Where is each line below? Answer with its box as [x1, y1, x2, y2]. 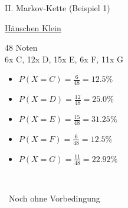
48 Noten [5, 41, 38, 54]
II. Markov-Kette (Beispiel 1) [5, 2, 110, 14]
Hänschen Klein [5, 21, 61, 34]
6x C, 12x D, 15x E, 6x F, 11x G [5, 52, 123, 65]
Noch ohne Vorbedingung [8, 192, 100, 204]
